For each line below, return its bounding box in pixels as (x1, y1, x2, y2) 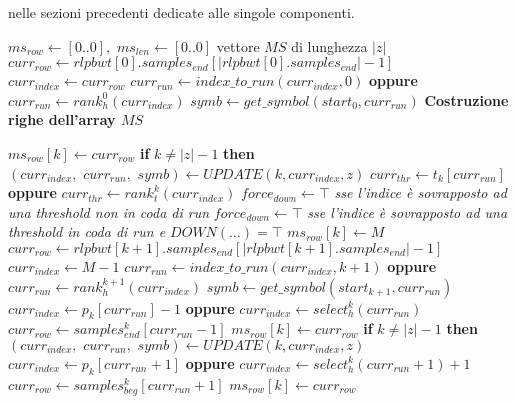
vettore (216, 35, 260, 56)
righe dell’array (8, 109, 116, 130)
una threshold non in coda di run (8, 201, 210, 222)
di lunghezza (291, 35, 368, 56)
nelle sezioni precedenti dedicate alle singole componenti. (8, 2, 355, 22)
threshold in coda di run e (8, 221, 166, 242)
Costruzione (424, 89, 509, 110)
